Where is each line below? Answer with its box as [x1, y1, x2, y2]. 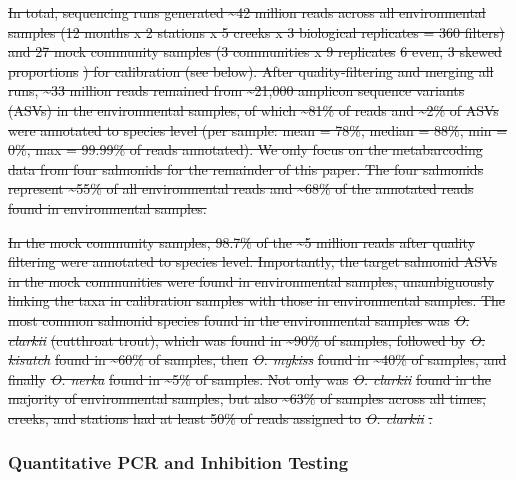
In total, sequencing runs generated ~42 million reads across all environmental [8, 2, 486, 22]
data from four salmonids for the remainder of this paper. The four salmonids [8, 158, 484, 179]
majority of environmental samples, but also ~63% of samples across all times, [8, 388, 486, 409]
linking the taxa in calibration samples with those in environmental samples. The [8, 290, 506, 311]
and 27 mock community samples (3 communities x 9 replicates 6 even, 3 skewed [8, 41, 502, 62]
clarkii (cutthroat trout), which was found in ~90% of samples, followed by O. [8, 329, 486, 350]
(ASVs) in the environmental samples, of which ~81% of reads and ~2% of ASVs [8, 99, 499, 120]
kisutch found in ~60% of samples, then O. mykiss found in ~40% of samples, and [8, 349, 507, 370]
